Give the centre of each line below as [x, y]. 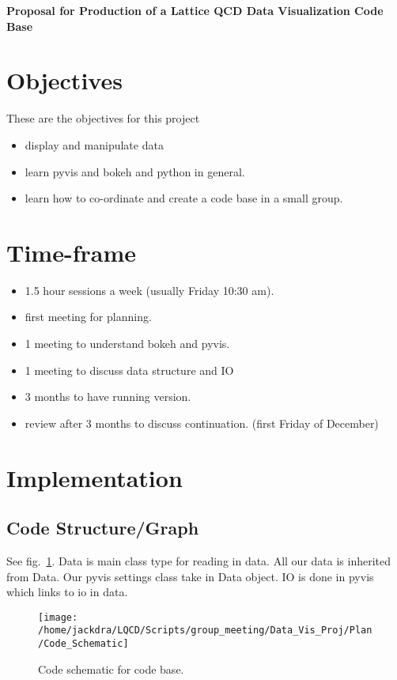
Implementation [95, 477]
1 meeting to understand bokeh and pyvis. [127, 343]
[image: [58, 617]
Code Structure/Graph [103, 528]
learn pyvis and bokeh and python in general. [135, 171]
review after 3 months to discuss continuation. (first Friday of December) [202, 423]
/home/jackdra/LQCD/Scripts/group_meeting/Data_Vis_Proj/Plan [205, 631]
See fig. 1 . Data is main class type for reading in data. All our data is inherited [199, 560]
